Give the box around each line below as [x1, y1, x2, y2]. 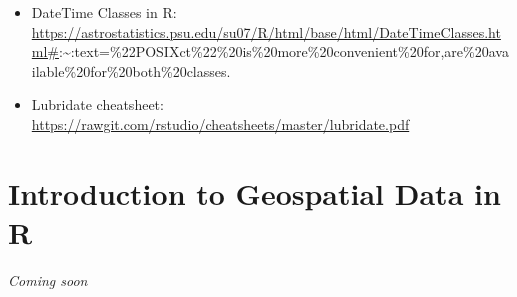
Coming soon [8, 269, 88, 290]
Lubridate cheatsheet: [31, 94, 164, 115]
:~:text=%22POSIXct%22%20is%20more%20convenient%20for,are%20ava [59, 41, 509, 62]
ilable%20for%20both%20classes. [31, 60, 231, 81]
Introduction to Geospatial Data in [8, 172, 501, 213]
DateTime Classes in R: [31, 2, 177, 22]
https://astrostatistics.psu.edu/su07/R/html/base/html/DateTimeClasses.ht [31, 21, 501, 42]
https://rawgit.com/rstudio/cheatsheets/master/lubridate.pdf [31, 113, 410, 134]
